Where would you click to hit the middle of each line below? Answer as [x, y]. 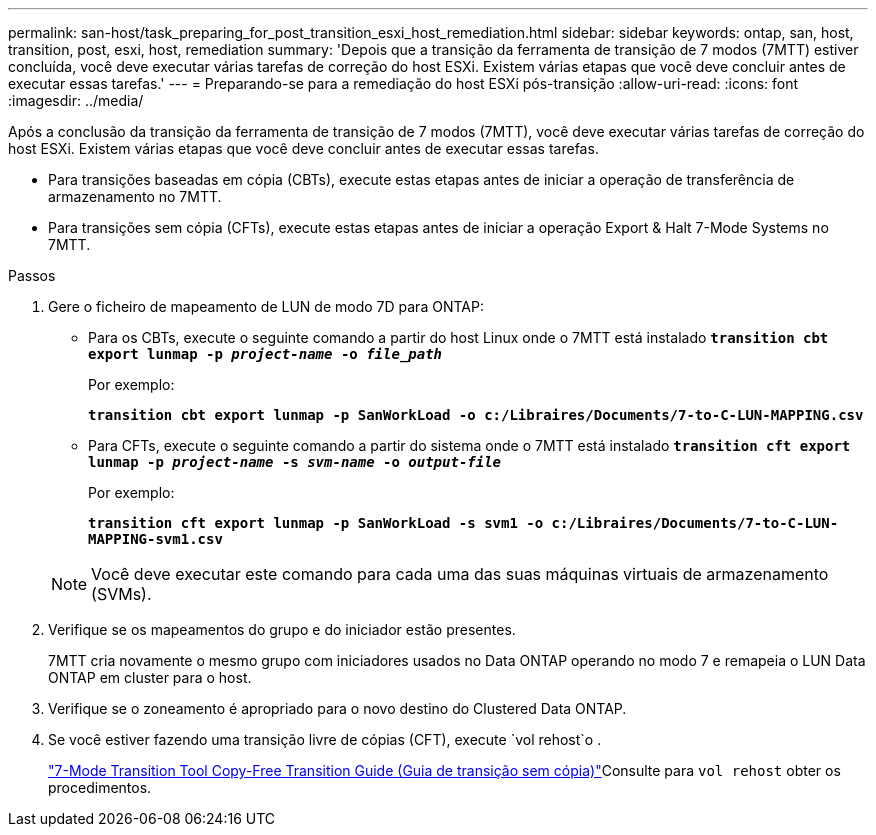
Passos [32, 275]
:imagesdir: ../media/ [76, 100]
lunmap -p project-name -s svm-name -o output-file [295, 462]
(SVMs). [121, 594]
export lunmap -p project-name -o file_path [265, 354]
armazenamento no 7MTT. [135, 196]
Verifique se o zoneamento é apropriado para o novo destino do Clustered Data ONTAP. [337, 708]
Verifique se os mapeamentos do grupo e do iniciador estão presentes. [282, 629]
